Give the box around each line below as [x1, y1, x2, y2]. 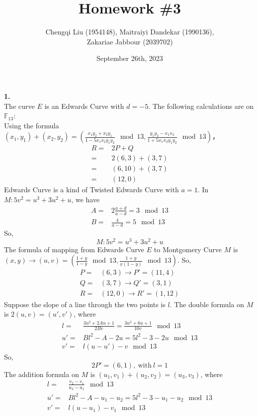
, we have [71, 194, 100, 204]
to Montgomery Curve [154, 244, 222, 254]
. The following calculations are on [148, 100, 254, 111]
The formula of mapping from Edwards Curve [4, 244, 144, 254]
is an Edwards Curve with [44, 100, 124, 111]
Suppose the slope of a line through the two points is [4, 299, 166, 309]
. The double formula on [170, 299, 244, 309]
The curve [4, 100, 35, 111]
